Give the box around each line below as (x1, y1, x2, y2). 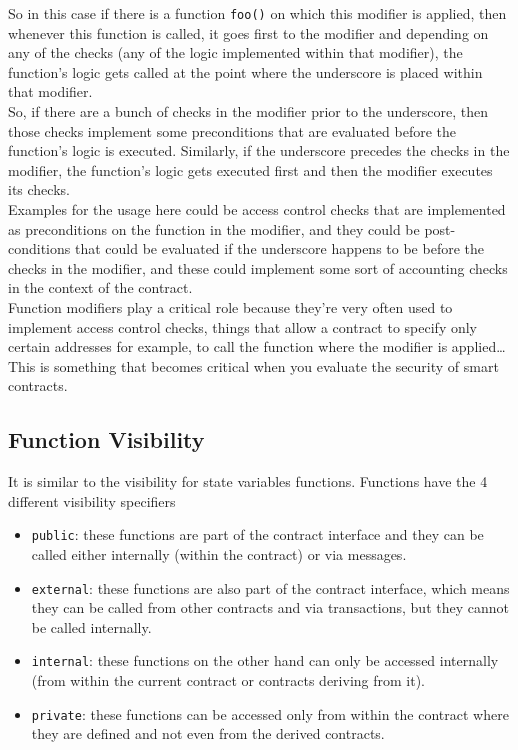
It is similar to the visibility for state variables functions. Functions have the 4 (8, 471, 488, 492)
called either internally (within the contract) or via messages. (31, 543, 407, 564)
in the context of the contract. (8, 277, 193, 298)
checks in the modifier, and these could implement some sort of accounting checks (8, 257, 508, 278)
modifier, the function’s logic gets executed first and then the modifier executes (8, 159, 493, 180)
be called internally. (31, 616, 152, 637)
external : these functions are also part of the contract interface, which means (31, 577, 510, 598)
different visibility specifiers (8, 490, 176, 511)
